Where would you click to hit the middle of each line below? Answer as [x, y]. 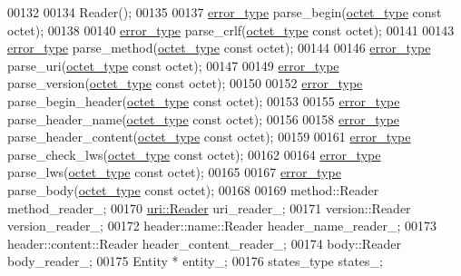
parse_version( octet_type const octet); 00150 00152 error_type [185, 83]
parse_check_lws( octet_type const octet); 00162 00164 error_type [194, 154]
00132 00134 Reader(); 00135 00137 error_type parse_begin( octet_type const [225, 12]
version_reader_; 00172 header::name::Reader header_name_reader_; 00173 [222, 226]
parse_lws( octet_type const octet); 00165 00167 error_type [174, 172]
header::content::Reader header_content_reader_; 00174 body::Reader [204, 243]
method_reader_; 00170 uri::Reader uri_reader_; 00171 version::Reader [209, 207]
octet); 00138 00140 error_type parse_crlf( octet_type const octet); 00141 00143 [231, 30]
